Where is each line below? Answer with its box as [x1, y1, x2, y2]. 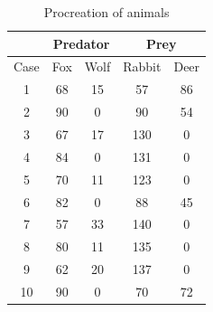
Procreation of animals [43, 3, 170, 21]
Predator [52, 33, 110, 52]
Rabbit [123, 57, 162, 76]
